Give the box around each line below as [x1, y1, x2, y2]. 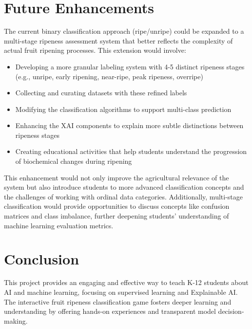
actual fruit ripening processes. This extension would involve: [4, 45, 186, 55]
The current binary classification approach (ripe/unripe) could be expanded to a [4, 26, 244, 36]
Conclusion [4, 249, 79, 269]
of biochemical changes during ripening [15, 156, 132, 166]
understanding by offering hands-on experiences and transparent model [4, 306, 216, 316]
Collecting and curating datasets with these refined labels [15, 88, 187, 98]
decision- [218, 306, 244, 316]
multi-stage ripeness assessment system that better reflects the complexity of [4, 35, 233, 45]
